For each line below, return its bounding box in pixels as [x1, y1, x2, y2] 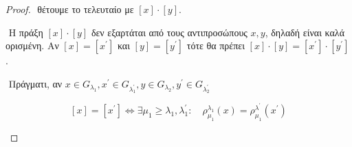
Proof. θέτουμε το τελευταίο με [5, 2, 134, 16]
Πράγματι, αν [8, 76, 63, 90]
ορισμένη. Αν [5, 38, 59, 53]
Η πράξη [8, 25, 43, 39]
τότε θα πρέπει [186, 38, 245, 53]
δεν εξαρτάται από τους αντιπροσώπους [91, 25, 247, 39]
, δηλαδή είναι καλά [265, 25, 344, 39]
